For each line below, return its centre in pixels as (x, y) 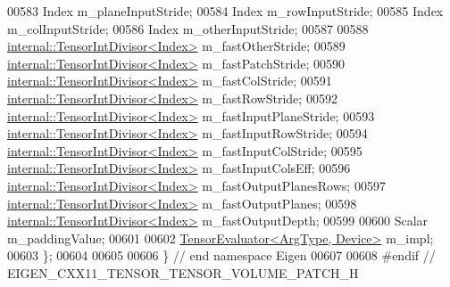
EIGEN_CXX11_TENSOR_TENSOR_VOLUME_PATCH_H (183, 272)
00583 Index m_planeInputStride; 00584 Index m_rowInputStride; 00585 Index (225, 11)
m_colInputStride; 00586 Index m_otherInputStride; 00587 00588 (188, 28)
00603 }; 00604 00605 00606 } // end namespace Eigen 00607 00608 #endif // (221, 255)
